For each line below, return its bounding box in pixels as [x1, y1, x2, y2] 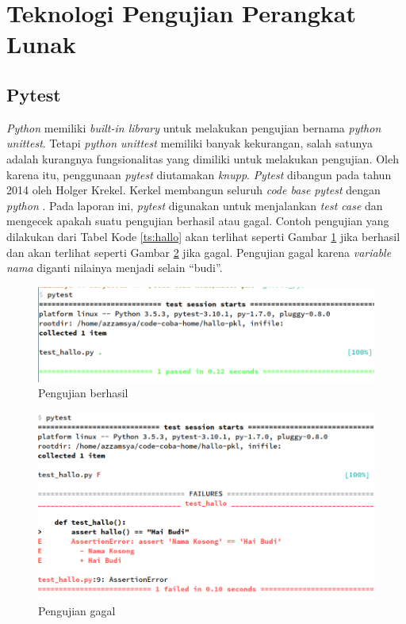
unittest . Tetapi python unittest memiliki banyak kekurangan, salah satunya [6, 135, 373, 151]
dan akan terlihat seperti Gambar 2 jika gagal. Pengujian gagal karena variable [6, 243, 392, 260]
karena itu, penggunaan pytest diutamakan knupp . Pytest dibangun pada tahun [6, 166, 392, 182]
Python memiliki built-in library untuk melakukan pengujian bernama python [6, 119, 381, 136]
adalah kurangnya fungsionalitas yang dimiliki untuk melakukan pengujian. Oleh [6, 150, 399, 167]
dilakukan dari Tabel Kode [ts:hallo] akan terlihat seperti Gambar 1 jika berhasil [6, 228, 400, 244]
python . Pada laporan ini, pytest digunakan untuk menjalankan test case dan [6, 197, 383, 213]
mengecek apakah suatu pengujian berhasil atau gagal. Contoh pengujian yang [6, 212, 389, 229]
